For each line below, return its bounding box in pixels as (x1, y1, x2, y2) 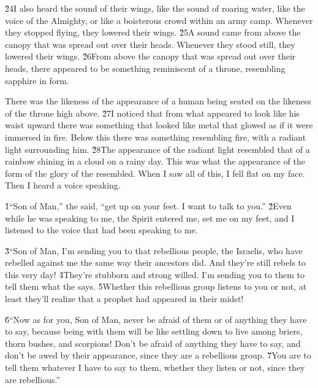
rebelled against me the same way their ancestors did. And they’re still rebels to (5, 256, 306, 269)
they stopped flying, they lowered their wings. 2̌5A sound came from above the (5, 26, 301, 39)
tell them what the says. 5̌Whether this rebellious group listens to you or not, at (5, 280, 307, 293)
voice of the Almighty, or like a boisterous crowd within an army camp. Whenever (5, 14, 313, 26)
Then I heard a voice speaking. (5, 179, 121, 192)
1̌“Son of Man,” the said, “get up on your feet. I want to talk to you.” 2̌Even (5, 199, 292, 212)
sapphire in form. (5, 74, 69, 87)
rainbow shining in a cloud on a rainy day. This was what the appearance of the (5, 155, 305, 168)
